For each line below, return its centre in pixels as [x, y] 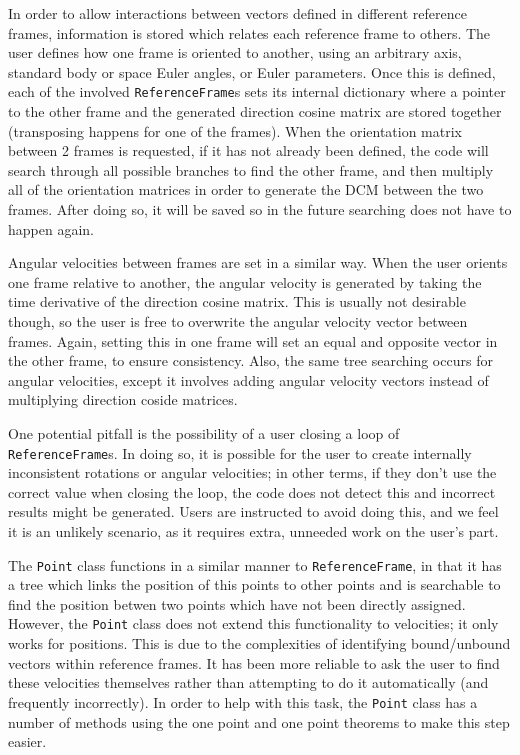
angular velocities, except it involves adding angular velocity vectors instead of [248, 379]
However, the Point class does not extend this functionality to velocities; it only [253, 623]
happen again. [51, 228]
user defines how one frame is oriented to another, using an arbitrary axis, [235, 52]
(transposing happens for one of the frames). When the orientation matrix [235, 130]
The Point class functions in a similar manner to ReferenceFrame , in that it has [255, 564]
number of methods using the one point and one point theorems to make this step [259, 721]
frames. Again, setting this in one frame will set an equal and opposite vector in [253, 340]
